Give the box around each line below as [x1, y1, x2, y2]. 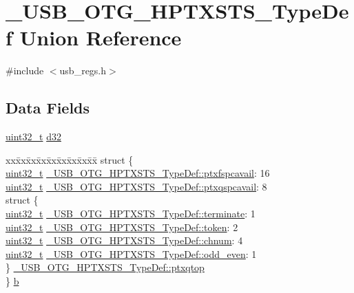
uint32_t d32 [6, 129, 61, 144]
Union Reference [19, 23, 182, 52]
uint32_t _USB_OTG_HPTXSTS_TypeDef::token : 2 [6, 219, 238, 234]
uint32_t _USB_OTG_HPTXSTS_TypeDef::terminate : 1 [6, 206, 256, 221]
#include [6, 63, 44, 78]
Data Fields [6, 97, 90, 118]
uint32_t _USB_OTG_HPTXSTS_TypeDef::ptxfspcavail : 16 [6, 166, 270, 180]
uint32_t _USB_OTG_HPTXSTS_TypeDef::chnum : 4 [6, 233, 243, 248]
